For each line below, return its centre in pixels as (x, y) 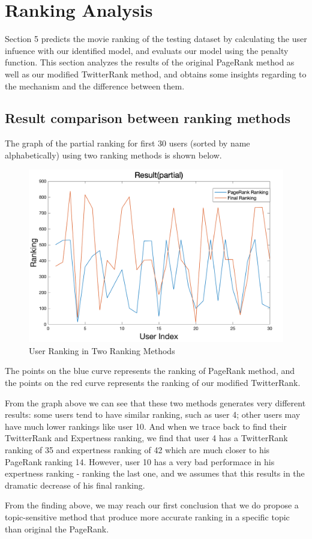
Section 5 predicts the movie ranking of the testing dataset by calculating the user (156, 39)
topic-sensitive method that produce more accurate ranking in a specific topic (147, 516)
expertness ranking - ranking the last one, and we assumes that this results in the (155, 473)
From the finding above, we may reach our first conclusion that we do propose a (152, 505)
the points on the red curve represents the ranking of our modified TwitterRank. (153, 383)
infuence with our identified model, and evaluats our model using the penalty (147, 50)
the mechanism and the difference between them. (95, 86)
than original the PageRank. (57, 528)
